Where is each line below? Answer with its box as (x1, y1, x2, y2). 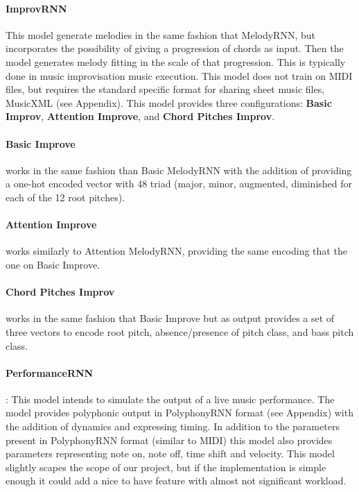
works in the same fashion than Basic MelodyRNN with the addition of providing (6, 162, 352, 177)
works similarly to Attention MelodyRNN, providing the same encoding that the (6, 244, 347, 258)
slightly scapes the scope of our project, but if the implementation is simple (6, 459, 326, 474)
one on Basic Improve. (6, 257, 100, 271)
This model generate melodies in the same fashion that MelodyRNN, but (6, 27, 315, 42)
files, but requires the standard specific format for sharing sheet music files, (6, 82, 325, 96)
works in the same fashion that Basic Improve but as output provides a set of (6, 311, 335, 325)
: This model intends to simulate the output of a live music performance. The (6, 391, 335, 406)
